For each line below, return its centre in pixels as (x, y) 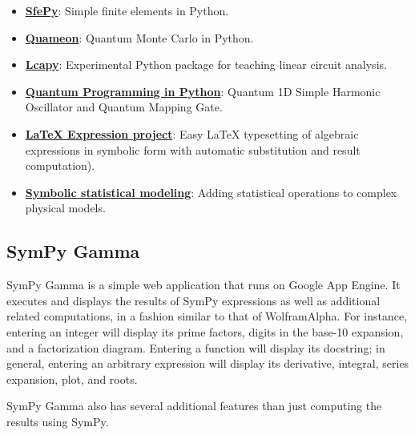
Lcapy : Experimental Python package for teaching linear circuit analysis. (206, 64)
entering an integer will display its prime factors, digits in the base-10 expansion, (205, 331)
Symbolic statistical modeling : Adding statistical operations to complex (211, 192)
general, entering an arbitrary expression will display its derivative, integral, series (208, 363)
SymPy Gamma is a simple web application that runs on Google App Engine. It (203, 285)
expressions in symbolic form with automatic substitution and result (193, 149)
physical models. (65, 208)
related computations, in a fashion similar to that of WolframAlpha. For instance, (207, 316)
